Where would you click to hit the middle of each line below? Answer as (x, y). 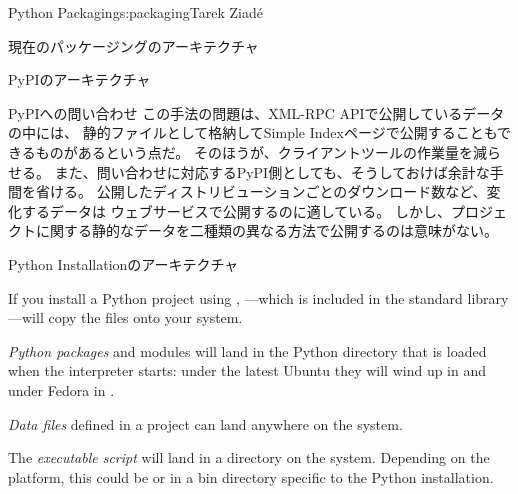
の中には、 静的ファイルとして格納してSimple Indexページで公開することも (253, 132)
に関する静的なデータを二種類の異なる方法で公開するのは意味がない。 (266, 230)
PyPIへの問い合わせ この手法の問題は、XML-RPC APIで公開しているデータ (256, 112)
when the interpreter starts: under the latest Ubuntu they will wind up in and (247, 370)
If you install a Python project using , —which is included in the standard (235, 297)
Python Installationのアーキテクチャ (123, 263)
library (488, 297)
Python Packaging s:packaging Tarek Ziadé (135, 12)
